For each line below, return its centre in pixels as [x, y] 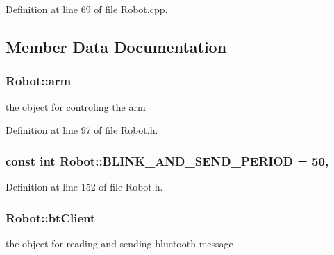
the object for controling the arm [76, 106]
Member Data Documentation [116, 46]
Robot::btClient [51, 217]
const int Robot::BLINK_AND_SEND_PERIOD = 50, [167, 160]
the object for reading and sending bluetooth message [119, 243]
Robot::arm [39, 81]
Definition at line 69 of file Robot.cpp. [87, 9]
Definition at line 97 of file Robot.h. [82, 130]
